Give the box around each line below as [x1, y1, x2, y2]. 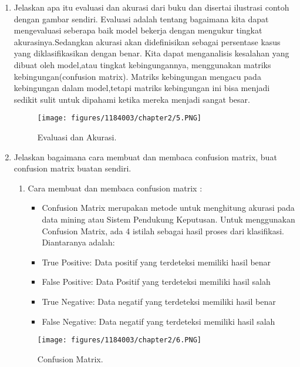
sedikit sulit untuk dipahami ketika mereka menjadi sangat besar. [14, 93, 250, 105]
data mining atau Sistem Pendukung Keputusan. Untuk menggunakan [42, 213, 295, 225]
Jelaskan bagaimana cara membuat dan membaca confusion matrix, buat [14, 150, 277, 163]
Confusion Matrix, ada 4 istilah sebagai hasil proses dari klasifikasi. [42, 224, 284, 237]
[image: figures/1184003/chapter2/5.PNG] [37, 114, 201, 123]
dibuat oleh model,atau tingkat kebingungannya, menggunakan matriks [14, 58, 271, 70]
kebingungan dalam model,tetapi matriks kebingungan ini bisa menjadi [14, 82, 270, 94]
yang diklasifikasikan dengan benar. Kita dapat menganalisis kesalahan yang [14, 47, 289, 59]
